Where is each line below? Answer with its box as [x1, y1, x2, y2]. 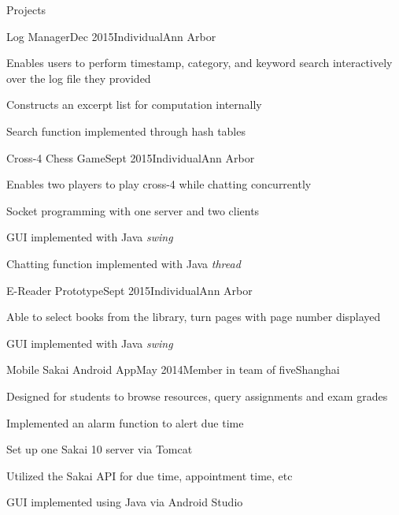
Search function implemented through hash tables [6, 122, 246, 139]
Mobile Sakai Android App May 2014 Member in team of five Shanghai [6, 361, 340, 378]
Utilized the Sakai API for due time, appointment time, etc [6, 467, 293, 483]
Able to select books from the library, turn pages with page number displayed [6, 308, 381, 325]
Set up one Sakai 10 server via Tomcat [6, 441, 193, 457]
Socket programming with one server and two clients [6, 202, 260, 218]
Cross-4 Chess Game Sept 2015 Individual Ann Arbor [6, 149, 255, 166]
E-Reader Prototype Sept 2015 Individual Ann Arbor [6, 282, 253, 298]
